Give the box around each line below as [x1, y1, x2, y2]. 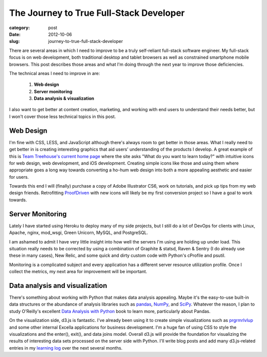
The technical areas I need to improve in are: [9, 70, 100, 76]
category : [9, 25, 30, 31]
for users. [9, 174, 29, 180]
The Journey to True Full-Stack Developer [9, 7, 185, 18]
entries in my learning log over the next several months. [9, 345, 123, 351]
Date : [9, 31, 21, 37]
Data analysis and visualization [9, 281, 107, 290]
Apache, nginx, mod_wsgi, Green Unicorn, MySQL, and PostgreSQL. [9, 230, 148, 236]
